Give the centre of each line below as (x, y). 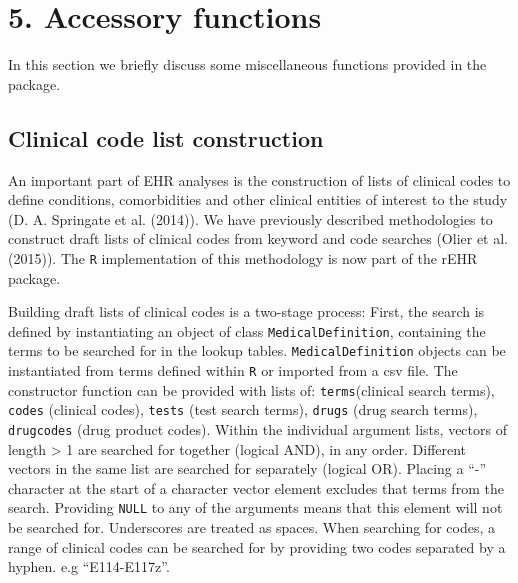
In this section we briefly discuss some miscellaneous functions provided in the (247, 64)
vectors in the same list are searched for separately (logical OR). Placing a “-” (247, 468)
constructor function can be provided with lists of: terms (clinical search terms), (251, 389)
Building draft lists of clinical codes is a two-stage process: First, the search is (246, 311)
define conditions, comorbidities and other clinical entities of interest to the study (258, 199)
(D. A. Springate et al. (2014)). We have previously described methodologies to (250, 218)
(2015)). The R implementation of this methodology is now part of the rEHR (243, 257)
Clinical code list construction (166, 137)
